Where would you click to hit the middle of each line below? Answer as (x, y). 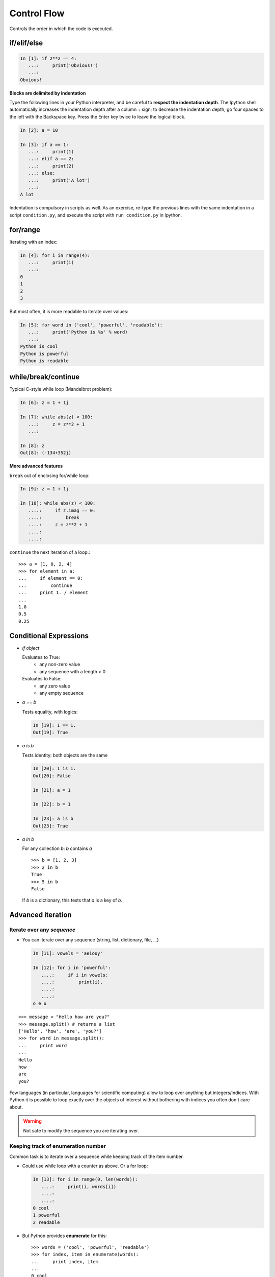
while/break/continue (45, 377)
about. (16, 1107)
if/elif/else (26, 43)
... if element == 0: (51, 578)
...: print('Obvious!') (63, 65)
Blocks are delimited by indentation (48, 93)
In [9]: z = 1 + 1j (44, 489)
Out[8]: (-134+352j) (46, 453)
